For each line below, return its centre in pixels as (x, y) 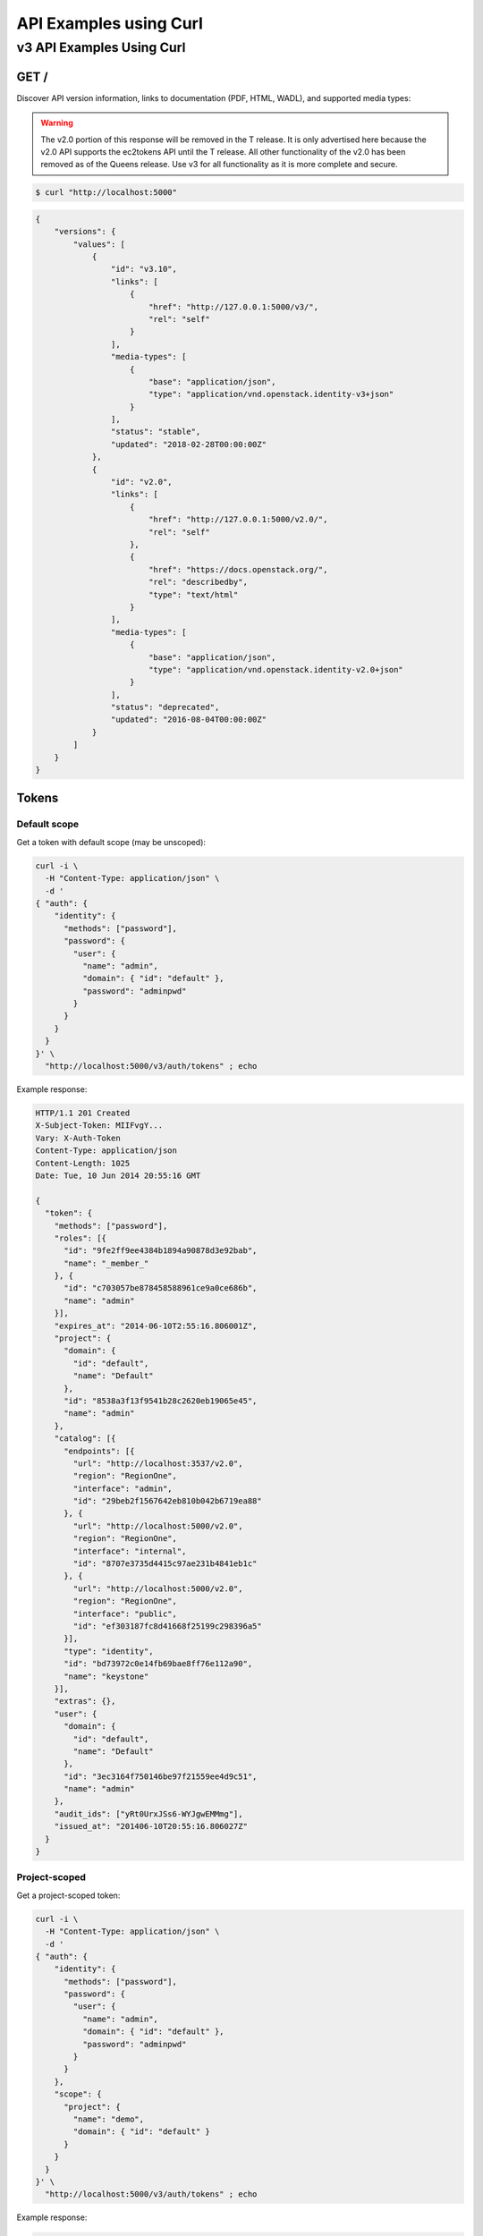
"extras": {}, (85, 1701)
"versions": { (85, 232)
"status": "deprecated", (165, 707)
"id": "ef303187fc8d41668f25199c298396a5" (168, 1626)
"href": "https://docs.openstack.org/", (238, 569)
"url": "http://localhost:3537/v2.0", (158, 1463)
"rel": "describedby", (198, 582)
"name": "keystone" (106, 1676)
